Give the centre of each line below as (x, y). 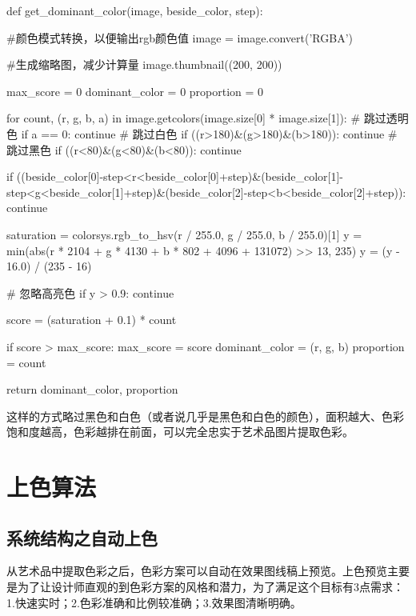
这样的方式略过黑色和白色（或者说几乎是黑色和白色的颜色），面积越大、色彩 (205, 416)
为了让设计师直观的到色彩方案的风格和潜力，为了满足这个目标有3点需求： (210, 587)
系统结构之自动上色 (82, 537)
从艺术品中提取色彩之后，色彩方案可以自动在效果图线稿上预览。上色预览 (197, 571)
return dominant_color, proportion (92, 389)
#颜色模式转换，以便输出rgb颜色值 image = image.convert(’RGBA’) (180, 37)
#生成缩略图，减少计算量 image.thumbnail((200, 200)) (144, 64)
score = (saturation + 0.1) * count (92, 320)
